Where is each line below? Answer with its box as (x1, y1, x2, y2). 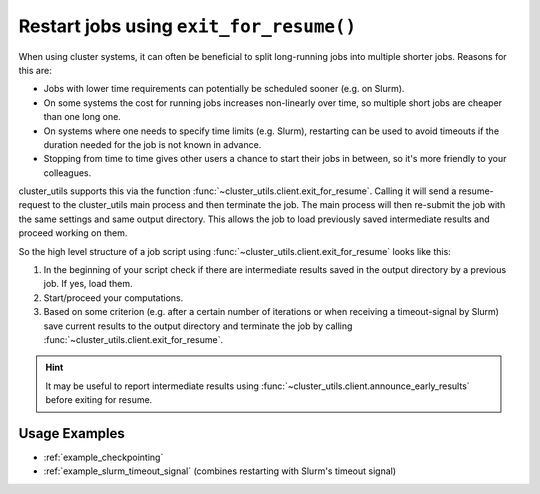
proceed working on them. (18, 227, 128, 239)
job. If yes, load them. (43, 278, 133, 290)
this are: (18, 64, 52, 76)
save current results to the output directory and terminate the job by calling (43, 320, 353, 332)
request (18, 199, 51, 211)
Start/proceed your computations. (43, 291, 184, 304)
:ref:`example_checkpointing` (43, 451, 164, 464)
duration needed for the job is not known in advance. (43, 138, 262, 150)
